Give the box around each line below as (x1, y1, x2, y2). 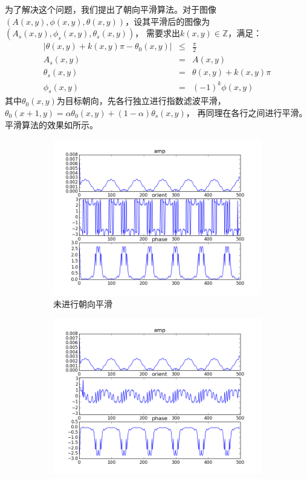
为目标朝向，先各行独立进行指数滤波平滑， (56, 94, 226, 107)
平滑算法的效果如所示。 (5, 118, 98, 131)
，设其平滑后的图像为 (125, 15, 210, 27)
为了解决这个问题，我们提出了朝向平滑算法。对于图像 (5, 3, 216, 15)
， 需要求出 (135, 27, 180, 39)
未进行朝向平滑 (53, 297, 112, 310)
